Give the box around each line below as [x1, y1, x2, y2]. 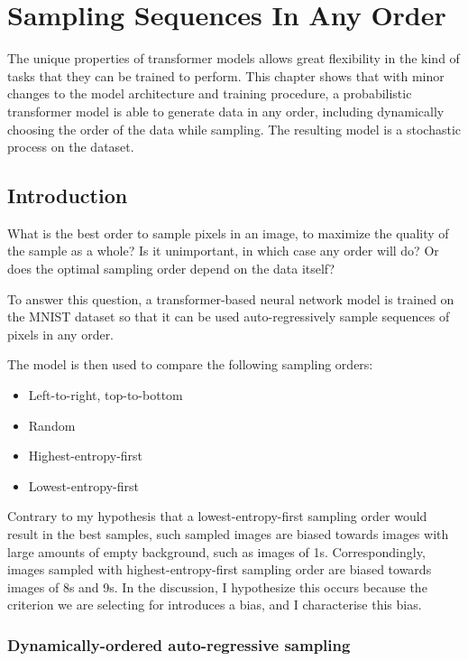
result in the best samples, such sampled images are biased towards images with [7, 525, 449, 544]
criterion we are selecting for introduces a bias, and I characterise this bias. [7, 595, 422, 614]
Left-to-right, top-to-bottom [28, 386, 183, 405]
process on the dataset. [7, 137, 134, 156]
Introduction [7, 182, 128, 209]
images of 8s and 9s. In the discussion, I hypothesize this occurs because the [7, 577, 427, 596]
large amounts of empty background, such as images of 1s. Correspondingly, [7, 542, 426, 561]
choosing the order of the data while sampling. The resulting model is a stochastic [7, 119, 462, 138]
